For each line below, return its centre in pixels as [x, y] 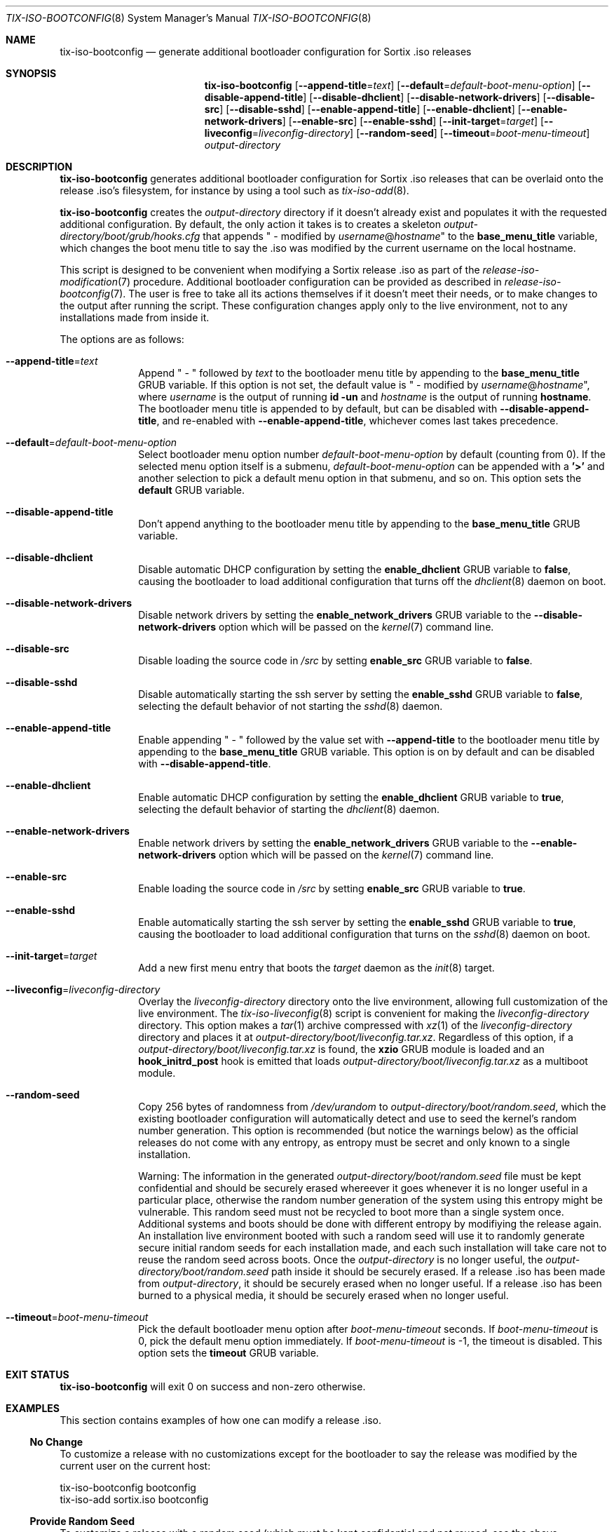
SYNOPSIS [31, 73]
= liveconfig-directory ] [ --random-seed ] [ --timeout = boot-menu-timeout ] [421, 133]
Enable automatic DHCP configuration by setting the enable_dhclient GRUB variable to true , [351, 797]
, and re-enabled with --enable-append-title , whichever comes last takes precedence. [357, 421]
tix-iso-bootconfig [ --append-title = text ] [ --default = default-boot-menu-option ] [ [393, 85]
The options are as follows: [122, 339]
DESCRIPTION [39, 167]
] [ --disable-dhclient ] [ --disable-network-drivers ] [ [425, 97]
